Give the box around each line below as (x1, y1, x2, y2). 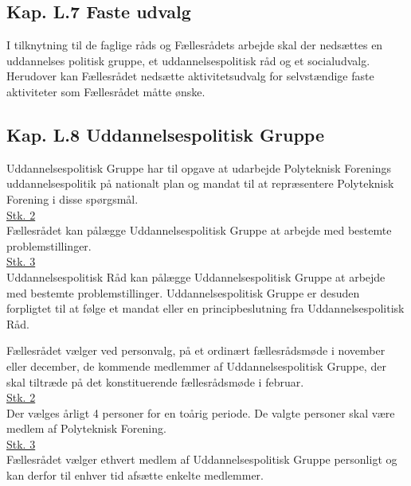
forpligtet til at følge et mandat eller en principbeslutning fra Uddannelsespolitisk (6, 300, 405, 317)
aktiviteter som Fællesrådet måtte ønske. (6, 83, 205, 99)
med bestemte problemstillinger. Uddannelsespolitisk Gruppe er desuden (6, 284, 360, 301)
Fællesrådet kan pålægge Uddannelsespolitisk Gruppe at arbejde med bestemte (6, 222, 392, 239)
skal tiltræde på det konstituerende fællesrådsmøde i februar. (6, 373, 304, 390)
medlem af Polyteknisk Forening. (6, 420, 166, 437)
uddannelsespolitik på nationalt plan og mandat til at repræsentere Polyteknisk (6, 175, 394, 192)
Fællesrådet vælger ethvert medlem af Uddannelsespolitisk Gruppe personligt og (6, 451, 397, 468)
